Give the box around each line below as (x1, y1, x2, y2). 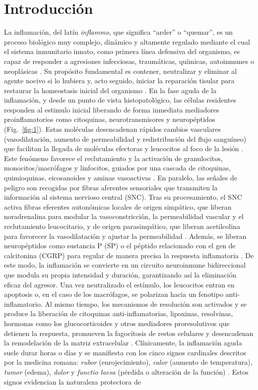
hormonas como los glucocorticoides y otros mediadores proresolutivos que (4, 318, 230, 328)
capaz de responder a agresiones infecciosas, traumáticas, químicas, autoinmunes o (4, 56, 254, 66)
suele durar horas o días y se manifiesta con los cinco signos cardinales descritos (4, 347, 247, 357)
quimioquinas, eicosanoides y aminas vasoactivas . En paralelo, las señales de (4, 172, 237, 183)
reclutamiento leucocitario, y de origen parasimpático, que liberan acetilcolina (4, 221, 240, 231)
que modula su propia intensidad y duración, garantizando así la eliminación (4, 269, 237, 279)
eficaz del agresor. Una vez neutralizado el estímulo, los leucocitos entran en (4, 279, 235, 289)
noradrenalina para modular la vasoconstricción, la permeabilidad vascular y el (4, 211, 244, 222)
